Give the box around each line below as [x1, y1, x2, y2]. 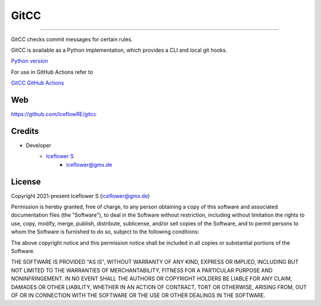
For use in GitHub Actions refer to [11, 68, 93, 76]
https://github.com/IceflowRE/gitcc [11, 111, 97, 118]
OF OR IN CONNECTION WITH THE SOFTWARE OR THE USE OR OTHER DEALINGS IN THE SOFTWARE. [11, 292, 266, 299]
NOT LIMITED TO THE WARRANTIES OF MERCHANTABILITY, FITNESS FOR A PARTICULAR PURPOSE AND [11, 267, 273, 274]
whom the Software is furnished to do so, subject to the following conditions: [11, 228, 200, 235]
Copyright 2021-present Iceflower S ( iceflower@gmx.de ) [11, 192, 150, 199]
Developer [26, 142, 52, 149]
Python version [11, 57, 48, 65]
